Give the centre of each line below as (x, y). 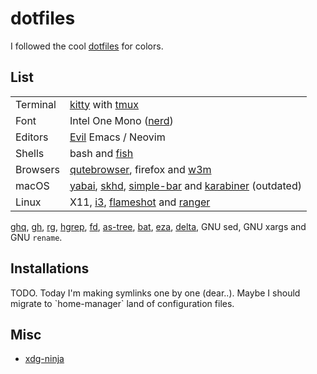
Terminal (36, 104)
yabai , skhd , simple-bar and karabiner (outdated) (185, 185)
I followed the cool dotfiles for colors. (87, 46)
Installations (50, 268)
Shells (30, 153)
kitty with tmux (104, 104)
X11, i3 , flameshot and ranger (140, 202)
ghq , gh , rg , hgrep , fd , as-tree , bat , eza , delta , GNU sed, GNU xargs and (158, 226)
